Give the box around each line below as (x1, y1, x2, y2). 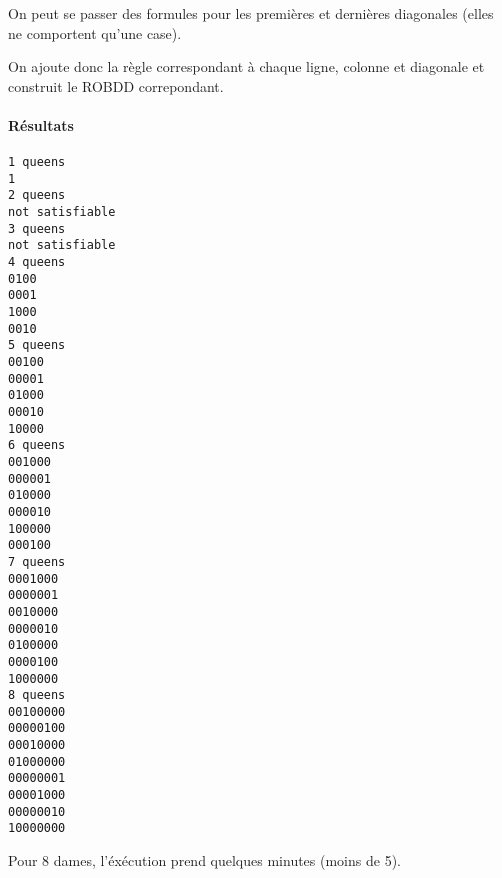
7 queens (8, 554, 66, 569)
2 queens (8, 188, 66, 203)
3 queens (8, 221, 66, 236)
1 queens (8, 155, 66, 170)
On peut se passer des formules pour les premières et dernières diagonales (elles (8, 3, 494, 23)
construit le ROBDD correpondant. (8, 75, 224, 96)
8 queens (8, 688, 66, 703)
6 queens (8, 438, 66, 453)
